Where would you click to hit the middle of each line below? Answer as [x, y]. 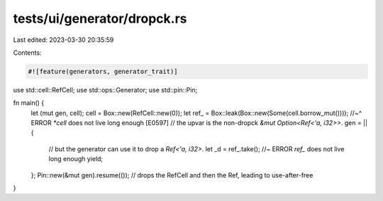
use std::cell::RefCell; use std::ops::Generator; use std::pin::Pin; [105, 89]
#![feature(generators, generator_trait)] [103, 71]
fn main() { [29, 103]
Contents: [27, 53]
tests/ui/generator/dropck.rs [100, 18]
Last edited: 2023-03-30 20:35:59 [63, 40]
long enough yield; [76, 159]
